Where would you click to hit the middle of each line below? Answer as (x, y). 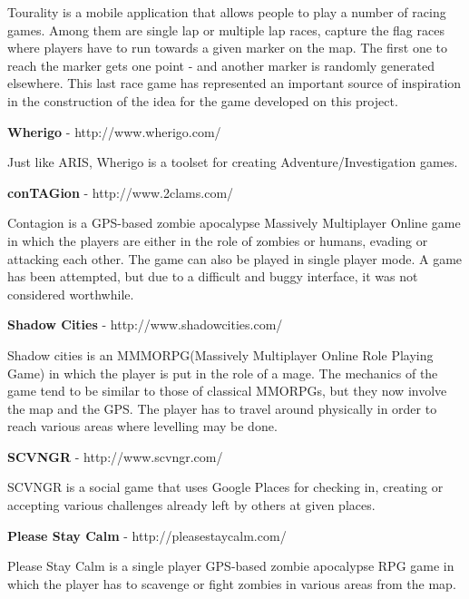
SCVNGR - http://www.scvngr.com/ (115, 456)
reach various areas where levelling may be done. (142, 426)
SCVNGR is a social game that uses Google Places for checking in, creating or (225, 487)
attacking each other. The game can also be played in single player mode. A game (235, 258)
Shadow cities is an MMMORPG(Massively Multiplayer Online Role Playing (220, 354)
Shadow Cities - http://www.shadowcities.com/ (145, 324)
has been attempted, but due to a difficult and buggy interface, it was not (213, 276)
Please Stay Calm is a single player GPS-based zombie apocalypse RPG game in (231, 566)
